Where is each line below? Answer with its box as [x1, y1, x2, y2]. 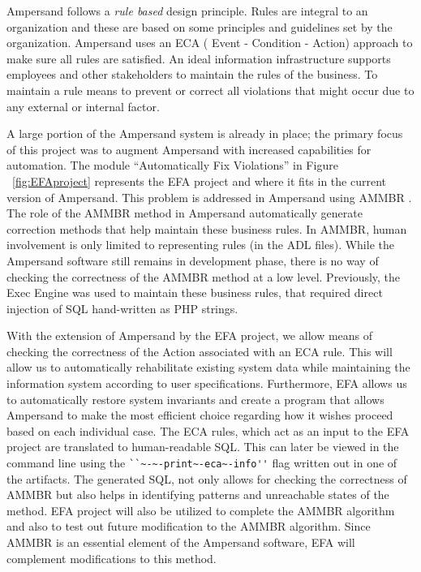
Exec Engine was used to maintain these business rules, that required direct [6, 284, 383, 301]
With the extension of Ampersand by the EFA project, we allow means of [6, 327, 373, 344]
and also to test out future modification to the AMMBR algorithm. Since [6, 518, 371, 535]
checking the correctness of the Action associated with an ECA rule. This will [6, 342, 393, 359]
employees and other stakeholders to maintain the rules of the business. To [6, 66, 378, 83]
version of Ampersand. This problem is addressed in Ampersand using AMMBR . [6, 188, 412, 205]
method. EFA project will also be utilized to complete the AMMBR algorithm [6, 501, 395, 518]
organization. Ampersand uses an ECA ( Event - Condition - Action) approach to [6, 34, 413, 51]
